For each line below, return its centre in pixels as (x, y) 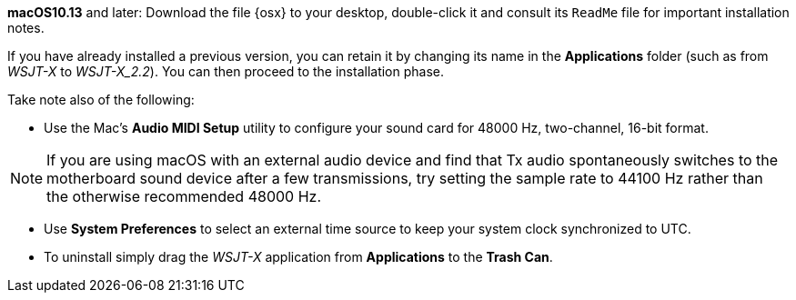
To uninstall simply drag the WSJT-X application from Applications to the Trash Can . (298, 257)
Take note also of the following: (101, 100)
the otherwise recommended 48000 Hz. (184, 196)
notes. (26, 28)
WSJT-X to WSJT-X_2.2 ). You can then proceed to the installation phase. (226, 71)
